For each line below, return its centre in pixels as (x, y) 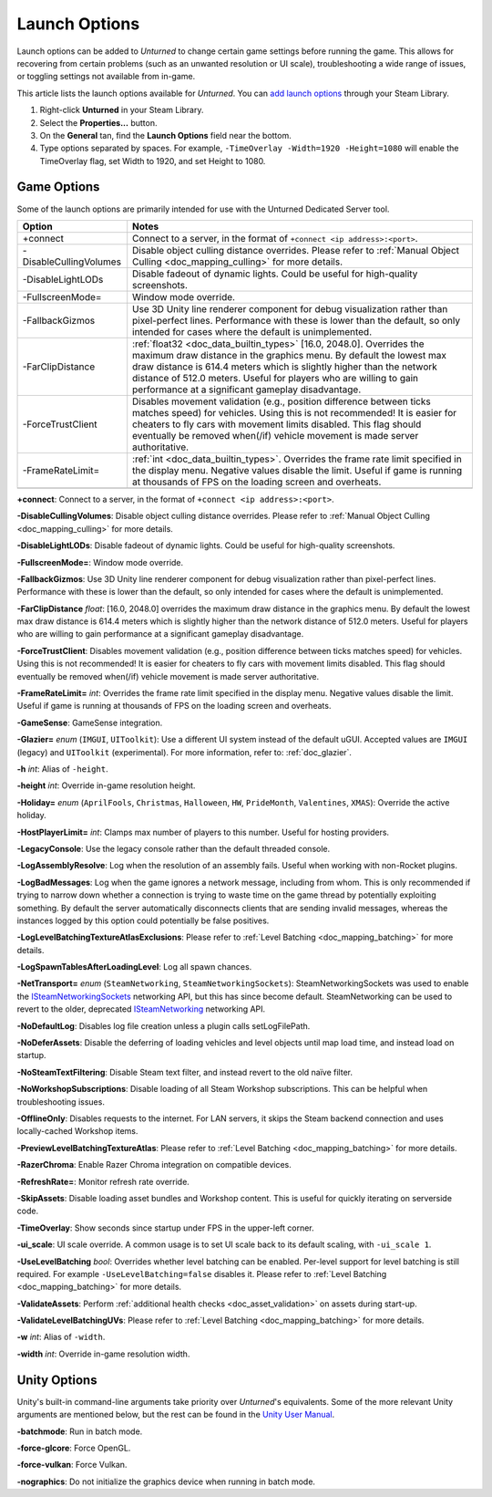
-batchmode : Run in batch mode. (80, 1431)
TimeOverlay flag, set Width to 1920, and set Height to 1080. (153, 161)
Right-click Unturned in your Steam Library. (122, 110)
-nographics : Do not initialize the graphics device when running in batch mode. (166, 1481)
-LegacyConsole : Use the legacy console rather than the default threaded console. (174, 848)
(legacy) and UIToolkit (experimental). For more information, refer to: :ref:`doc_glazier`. (184, 752)
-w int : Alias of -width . (61, 1337)
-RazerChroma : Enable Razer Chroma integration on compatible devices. (154, 1165)
